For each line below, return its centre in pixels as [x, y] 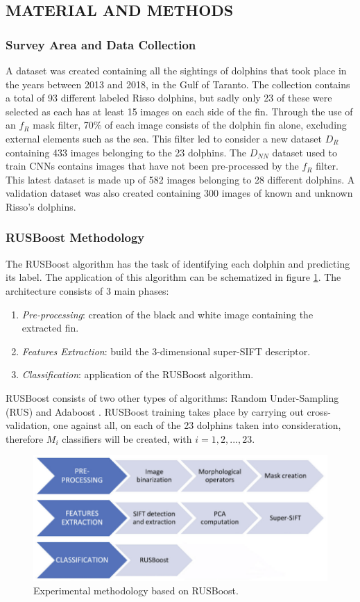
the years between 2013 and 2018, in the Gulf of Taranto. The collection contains [178, 84]
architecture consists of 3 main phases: [87, 290]
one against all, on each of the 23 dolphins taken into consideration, [197, 425]
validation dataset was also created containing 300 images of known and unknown [179, 193]
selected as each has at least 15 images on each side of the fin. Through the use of [179, 111]
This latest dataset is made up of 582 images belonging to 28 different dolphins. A [180, 179]
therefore [25, 438]
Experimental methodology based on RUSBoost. [136, 591]
